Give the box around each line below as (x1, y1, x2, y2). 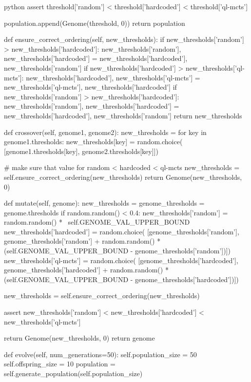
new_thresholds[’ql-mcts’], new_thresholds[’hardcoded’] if (4, 82, 177, 92)
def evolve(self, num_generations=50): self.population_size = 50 (4, 349, 197, 359)
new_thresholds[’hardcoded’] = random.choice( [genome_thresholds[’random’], (4, 226, 239, 236)
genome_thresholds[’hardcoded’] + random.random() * (4, 265, 169, 275)
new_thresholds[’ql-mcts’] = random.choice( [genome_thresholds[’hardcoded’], (4, 255, 238, 265)
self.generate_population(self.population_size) (4, 368, 143, 378)
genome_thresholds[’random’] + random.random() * (4, 236, 161, 246)
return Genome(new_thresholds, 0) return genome (4, 333, 155, 343)
